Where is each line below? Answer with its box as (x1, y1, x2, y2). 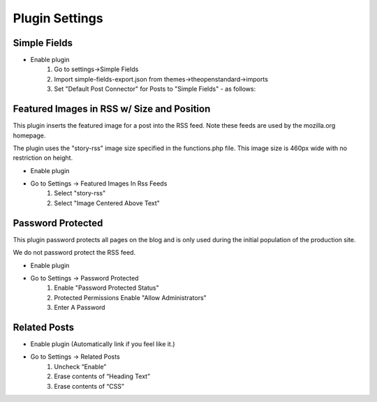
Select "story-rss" (54, 189, 106, 198)
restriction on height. (13, 154, 73, 162)
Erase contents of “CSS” (54, 382, 125, 390)
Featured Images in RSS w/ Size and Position (13, 103, 211, 115)
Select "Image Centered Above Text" (54, 199, 161, 207)
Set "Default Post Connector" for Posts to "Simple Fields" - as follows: (54, 84, 256, 94)
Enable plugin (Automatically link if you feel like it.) (30, 340, 175, 348)
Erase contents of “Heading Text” (54, 372, 150, 380)
